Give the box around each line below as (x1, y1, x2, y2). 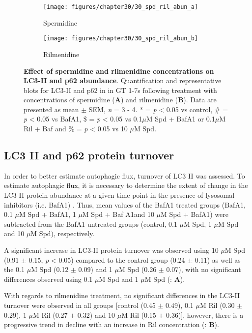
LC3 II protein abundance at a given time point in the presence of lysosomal (4, 190, 235, 200)
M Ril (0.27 (33, 309, 68, 320)
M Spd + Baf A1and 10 (82, 209, 154, 219)
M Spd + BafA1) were (161, 209, 228, 219)
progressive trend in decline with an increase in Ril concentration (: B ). (4, 319, 219, 330)
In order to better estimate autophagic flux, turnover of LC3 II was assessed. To (4, 170, 245, 181)
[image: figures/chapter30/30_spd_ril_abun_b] (43, 35, 198, 42)
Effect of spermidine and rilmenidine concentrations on (24, 65, 214, 76)
